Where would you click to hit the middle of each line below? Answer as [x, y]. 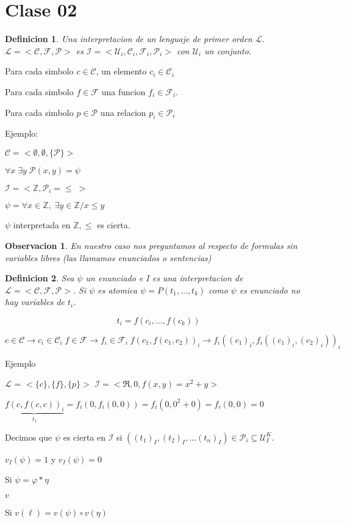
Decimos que [29, 437]
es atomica [118, 290]
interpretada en [42, 225]
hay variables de [35, 302]
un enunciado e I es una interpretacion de [164, 278]
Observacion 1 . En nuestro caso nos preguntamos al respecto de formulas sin [151, 245]
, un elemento [121, 71]
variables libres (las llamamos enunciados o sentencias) [108, 257]
